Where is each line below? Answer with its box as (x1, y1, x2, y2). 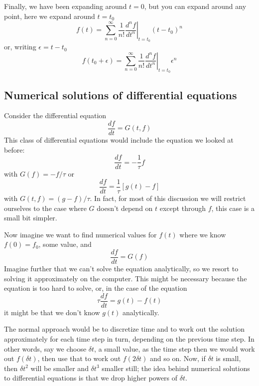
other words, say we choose (4, 343, 87, 354)
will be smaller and (30, 363, 89, 373)
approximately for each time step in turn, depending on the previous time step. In (4, 334, 255, 344)
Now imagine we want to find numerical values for (4, 229, 157, 239)
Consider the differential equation (4, 110, 107, 121)
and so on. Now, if (150, 353, 206, 364)
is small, (216, 353, 241, 364)
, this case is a (211, 202, 255, 213)
